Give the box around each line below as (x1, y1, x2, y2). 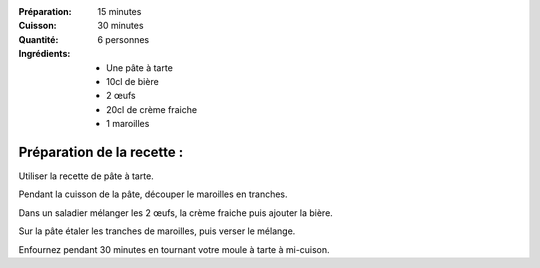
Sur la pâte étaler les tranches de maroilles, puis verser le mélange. (18, 225, 296, 237)
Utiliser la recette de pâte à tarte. (18, 170, 154, 182)
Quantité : (18, 33, 59, 45)
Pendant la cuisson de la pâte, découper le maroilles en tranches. (18, 188, 289, 200)
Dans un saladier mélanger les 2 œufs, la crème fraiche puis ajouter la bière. (18, 206, 334, 219)
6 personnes (97, 33, 150, 45)
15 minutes (97, 6, 142, 17)
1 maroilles (106, 118, 150, 130)
